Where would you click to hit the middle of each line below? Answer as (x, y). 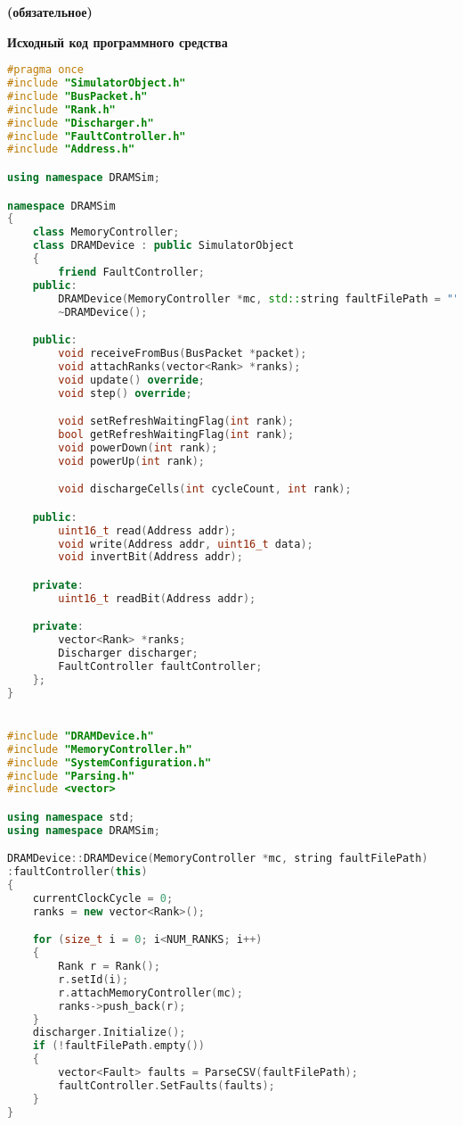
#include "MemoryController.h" (100, 749)
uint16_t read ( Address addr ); (147, 530)
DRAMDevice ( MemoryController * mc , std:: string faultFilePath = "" (259, 298)
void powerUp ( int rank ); (131, 461)
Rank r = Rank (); (109, 967)
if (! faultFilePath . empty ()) (118, 1046)
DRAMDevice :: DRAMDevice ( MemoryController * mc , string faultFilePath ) (218, 859)
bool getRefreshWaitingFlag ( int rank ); (176, 434)
